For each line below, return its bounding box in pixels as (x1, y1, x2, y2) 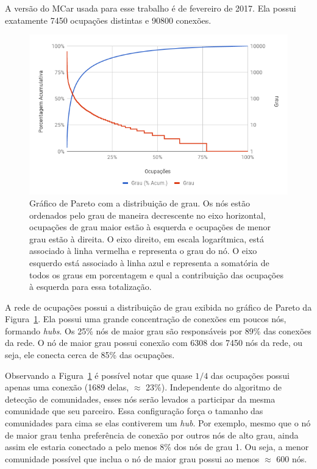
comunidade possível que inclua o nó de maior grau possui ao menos (5, 452, 260, 465)
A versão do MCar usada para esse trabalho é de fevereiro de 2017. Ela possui (5, 2, 296, 14)
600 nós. (276, 452, 307, 465)
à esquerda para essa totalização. (29, 280, 152, 293)
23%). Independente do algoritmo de (146, 381, 282, 393)
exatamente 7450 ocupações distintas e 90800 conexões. (5, 13, 212, 26)
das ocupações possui (210, 368, 290, 381)
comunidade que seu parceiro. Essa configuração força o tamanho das (5, 404, 263, 417)
